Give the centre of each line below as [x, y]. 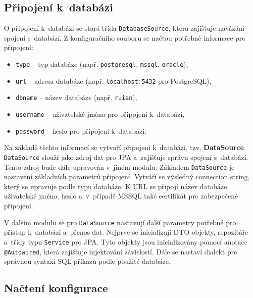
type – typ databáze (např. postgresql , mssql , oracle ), [102, 64]
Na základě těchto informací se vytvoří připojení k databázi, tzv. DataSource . [125, 147]
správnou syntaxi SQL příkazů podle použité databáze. [87, 261]
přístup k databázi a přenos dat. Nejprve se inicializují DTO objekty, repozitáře [126, 232]
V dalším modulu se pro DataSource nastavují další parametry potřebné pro [120, 222]
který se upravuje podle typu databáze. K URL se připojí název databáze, [117, 186]
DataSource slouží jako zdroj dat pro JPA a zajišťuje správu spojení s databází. [126, 157]
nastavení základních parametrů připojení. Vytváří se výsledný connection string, [127, 176]
